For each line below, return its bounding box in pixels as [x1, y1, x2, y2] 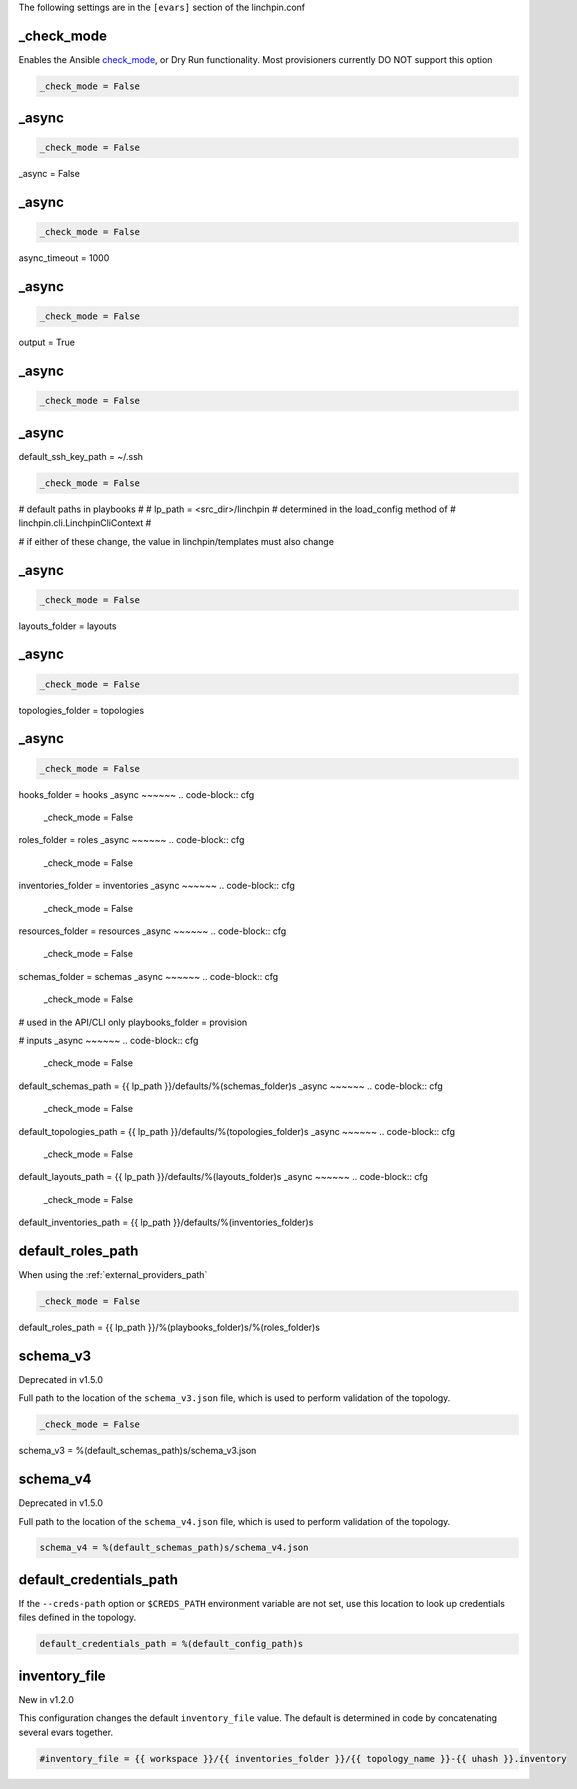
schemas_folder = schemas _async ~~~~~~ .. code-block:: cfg [18, 970, 279, 982]
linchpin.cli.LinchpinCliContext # [18, 517, 152, 529]
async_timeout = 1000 [18, 252, 110, 264]
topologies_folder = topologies [18, 704, 145, 716]
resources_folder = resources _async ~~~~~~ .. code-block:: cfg [18, 925, 287, 937]
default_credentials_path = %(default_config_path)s [39, 1638, 304, 1650]
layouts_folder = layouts [18, 620, 117, 632]
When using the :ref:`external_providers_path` [18, 1268, 208, 1280]
